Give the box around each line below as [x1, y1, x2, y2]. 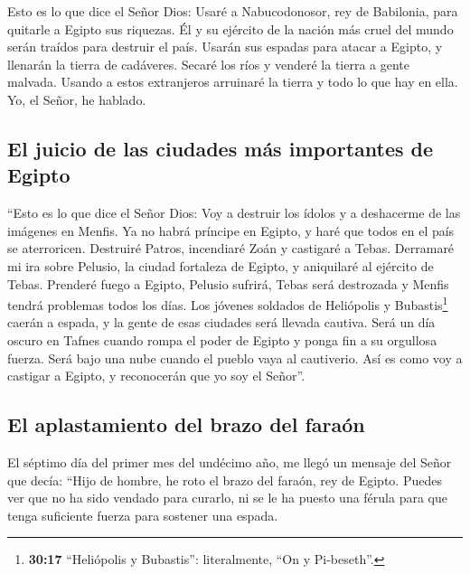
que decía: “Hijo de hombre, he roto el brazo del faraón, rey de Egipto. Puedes [7, 470, 442, 489]
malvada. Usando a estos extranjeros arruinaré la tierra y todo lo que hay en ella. [7, 72, 458, 91]
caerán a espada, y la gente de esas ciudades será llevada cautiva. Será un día [7, 313, 436, 332]
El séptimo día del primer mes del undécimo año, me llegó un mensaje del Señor [7, 452, 452, 471]
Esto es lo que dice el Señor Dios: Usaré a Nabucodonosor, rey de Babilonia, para [7, 2, 458, 20]
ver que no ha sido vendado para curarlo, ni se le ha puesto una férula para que [7, 488, 447, 507]
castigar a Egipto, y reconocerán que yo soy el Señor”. [7, 366, 305, 385]
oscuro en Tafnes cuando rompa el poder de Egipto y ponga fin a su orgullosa [7, 330, 437, 349]
